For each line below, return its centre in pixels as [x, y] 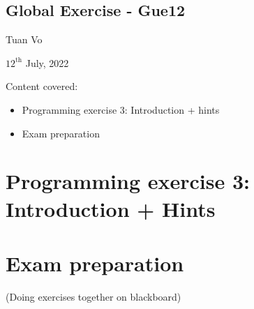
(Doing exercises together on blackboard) [94, 296]
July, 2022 [47, 62]
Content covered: [42, 86]
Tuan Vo [24, 39]
